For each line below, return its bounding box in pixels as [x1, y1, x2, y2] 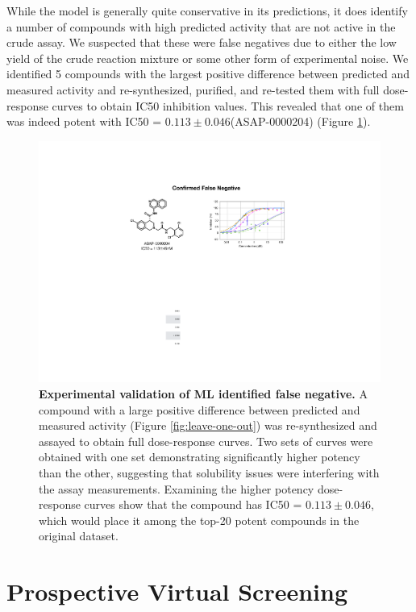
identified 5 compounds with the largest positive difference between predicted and [6, 65, 410, 82]
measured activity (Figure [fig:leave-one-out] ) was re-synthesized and [39, 417, 377, 434]
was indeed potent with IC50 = [6, 113, 162, 130]
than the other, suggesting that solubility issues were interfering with [39, 464, 380, 481]
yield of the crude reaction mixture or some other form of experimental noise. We [6, 49, 409, 66]
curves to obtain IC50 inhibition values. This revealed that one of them [52, 97, 404, 114]
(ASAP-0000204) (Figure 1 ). [230, 113, 371, 130]
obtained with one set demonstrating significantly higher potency [39, 448, 360, 465]
